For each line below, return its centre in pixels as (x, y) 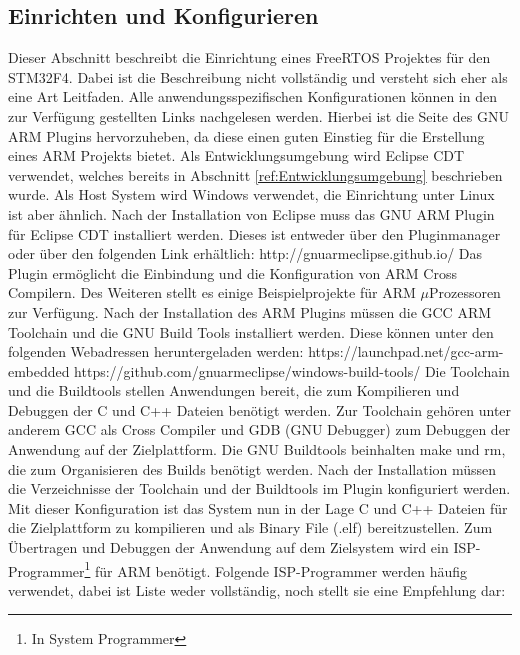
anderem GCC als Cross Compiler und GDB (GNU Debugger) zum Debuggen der (259, 429)
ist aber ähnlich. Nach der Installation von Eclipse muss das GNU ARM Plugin (251, 213)
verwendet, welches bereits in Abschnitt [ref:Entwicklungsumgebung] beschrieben (255, 174)
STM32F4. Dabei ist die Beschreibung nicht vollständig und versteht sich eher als (258, 76)
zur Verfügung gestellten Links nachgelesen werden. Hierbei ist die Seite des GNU (258, 115)
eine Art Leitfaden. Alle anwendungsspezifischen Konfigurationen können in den (252, 96)
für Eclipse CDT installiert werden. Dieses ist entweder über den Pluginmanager (254, 233)
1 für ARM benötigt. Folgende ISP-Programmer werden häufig (276, 569)
